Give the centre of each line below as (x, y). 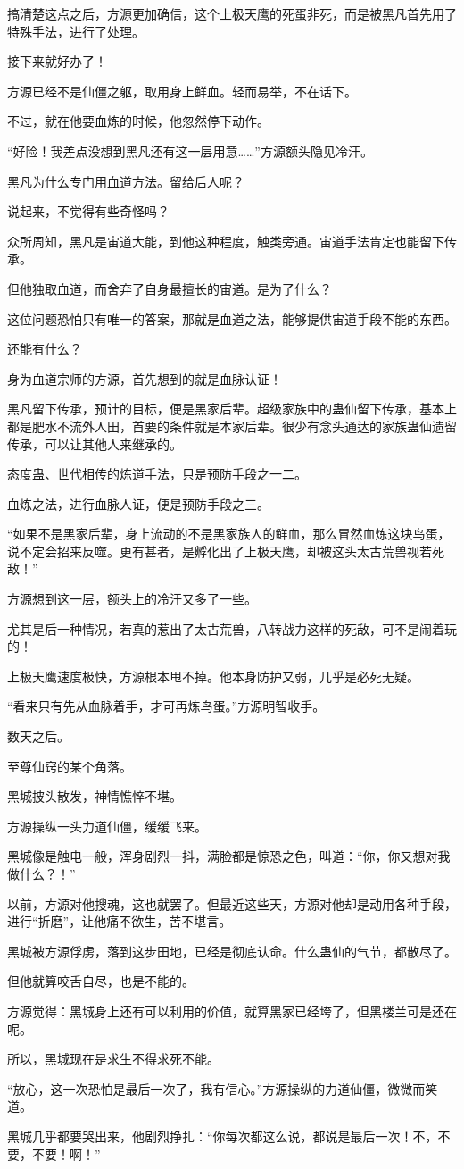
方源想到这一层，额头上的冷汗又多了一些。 (132, 599)
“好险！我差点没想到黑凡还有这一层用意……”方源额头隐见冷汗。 (190, 150)
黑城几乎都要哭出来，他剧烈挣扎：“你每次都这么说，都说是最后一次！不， (223, 1136)
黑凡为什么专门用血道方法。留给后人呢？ (126, 181)
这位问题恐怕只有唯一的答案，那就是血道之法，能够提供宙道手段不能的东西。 (232, 318)
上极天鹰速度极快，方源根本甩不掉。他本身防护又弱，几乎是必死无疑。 (213, 676)
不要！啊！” (66, 1153)
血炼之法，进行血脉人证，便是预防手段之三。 (138, 503)
